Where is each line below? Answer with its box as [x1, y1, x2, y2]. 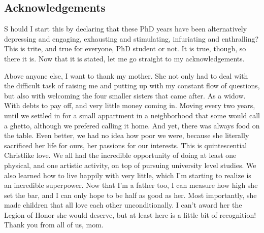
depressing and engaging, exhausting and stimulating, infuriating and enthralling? [4, 33, 259, 44]
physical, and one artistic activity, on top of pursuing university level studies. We [4, 159, 256, 170]
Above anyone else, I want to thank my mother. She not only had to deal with [4, 70, 248, 81]
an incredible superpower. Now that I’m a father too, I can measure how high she [4, 180, 258, 190]
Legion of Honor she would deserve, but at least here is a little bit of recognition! [4, 209, 256, 220]
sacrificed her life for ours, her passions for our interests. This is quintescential [4, 140, 247, 150]
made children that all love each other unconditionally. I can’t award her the [4, 199, 242, 210]
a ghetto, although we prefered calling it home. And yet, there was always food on [4, 120, 260, 130]
